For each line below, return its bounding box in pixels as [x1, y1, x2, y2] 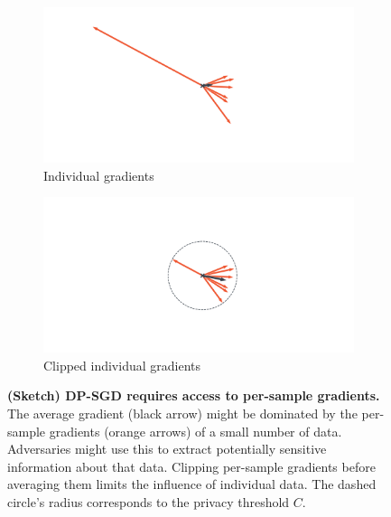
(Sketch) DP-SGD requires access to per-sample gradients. [7, 386, 380, 405]
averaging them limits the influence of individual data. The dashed [7, 475, 377, 493]
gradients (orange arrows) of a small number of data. [49, 421, 342, 440]
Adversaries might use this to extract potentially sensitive [7, 439, 327, 458]
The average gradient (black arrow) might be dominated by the [7, 403, 358, 422]
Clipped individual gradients [43, 355, 201, 374]
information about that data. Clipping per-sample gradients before [7, 456, 376, 475]
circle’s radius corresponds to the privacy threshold [7, 492, 290, 511]
